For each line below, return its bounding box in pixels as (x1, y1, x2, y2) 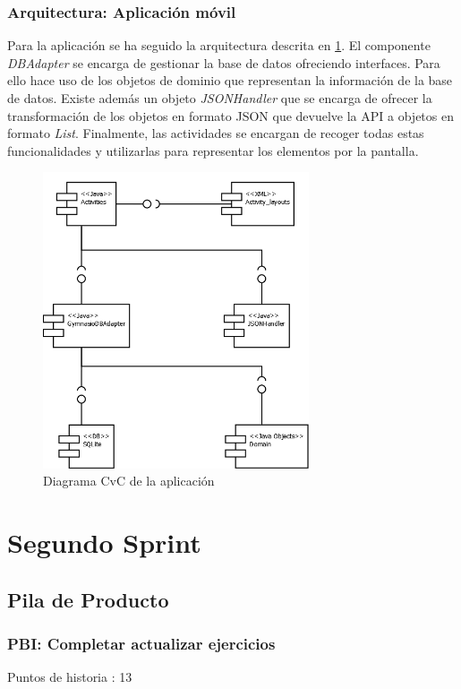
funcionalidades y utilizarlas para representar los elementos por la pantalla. (7, 141, 419, 159)
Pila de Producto (7, 585, 169, 613)
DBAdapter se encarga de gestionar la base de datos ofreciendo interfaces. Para (7, 53, 440, 72)
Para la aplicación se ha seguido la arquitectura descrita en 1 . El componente (7, 36, 431, 55)
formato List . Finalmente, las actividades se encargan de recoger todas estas (7, 124, 424, 142)
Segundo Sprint (7, 524, 201, 561)
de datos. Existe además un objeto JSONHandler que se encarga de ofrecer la (7, 89, 432, 107)
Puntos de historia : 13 (7, 667, 132, 686)
